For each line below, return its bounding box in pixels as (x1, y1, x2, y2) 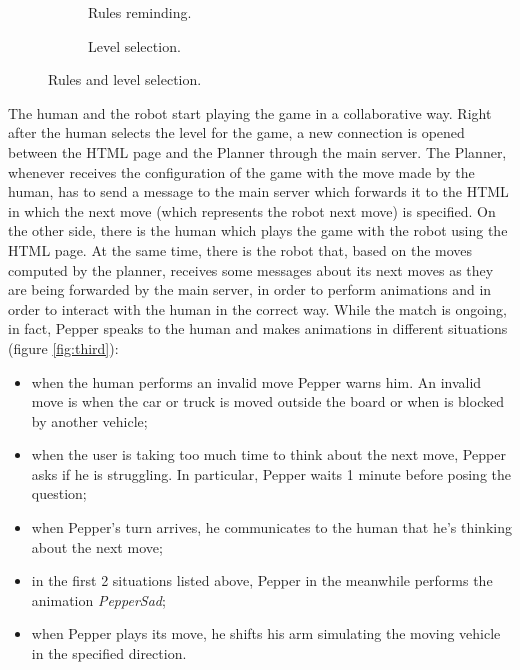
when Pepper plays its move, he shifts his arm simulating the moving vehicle (31, 623, 501, 644)
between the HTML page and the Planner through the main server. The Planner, (8, 141, 507, 162)
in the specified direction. (31, 643, 187, 664)
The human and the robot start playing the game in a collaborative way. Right (8, 102, 492, 123)
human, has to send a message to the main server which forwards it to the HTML (8, 181, 509, 202)
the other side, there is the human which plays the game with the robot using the (8, 220, 508, 241)
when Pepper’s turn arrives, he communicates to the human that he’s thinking (31, 517, 512, 538)
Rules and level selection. (48, 69, 202, 90)
